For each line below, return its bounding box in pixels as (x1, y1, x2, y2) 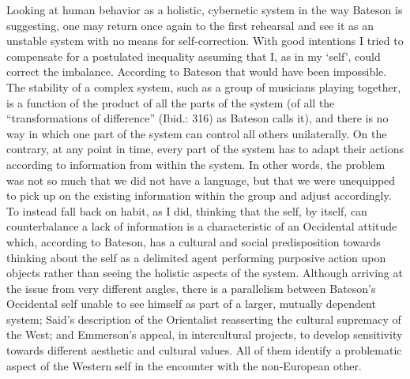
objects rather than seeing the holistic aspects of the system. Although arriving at (6, 265, 403, 281)
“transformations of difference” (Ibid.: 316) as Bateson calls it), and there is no (6, 110, 389, 126)
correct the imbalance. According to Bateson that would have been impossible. (6, 63, 387, 80)
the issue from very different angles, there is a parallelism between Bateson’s (6, 280, 376, 296)
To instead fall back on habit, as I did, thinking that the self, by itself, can (6, 202, 367, 219)
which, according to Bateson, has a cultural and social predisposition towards (6, 233, 381, 250)
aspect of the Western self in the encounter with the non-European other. (6, 357, 362, 373)
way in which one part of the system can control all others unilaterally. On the (6, 125, 387, 141)
